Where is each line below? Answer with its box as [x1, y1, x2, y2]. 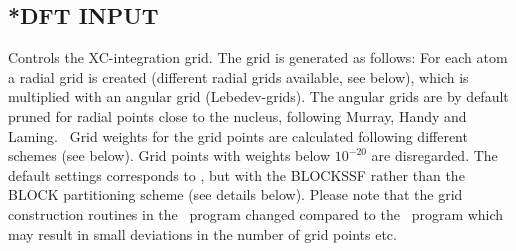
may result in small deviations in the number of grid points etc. [8, 223, 397, 244]
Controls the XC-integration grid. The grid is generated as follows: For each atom [8, 47, 508, 68]
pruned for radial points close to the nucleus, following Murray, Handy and [8, 105, 467, 126]
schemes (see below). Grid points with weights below [8, 145, 331, 166]
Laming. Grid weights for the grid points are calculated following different [8, 125, 468, 146]
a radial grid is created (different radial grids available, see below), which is [8, 66, 469, 87]
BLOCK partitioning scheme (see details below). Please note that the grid [8, 184, 463, 205]
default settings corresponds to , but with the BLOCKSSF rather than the [8, 164, 465, 185]
